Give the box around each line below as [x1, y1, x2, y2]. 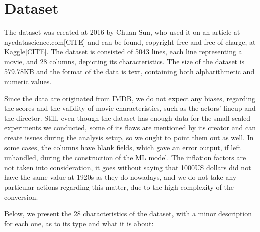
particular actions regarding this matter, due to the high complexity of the [4, 182, 234, 192]
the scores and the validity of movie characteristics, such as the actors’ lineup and [4, 103, 256, 113]
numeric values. [4, 76, 52, 87]
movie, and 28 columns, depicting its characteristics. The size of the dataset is [4, 56, 245, 66]
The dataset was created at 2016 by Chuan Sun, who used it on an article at [4, 27, 240, 37]
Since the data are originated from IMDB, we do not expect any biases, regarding [4, 93, 256, 103]
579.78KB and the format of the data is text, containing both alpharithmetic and [4, 66, 255, 76]
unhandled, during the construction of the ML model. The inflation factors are [4, 152, 246, 163]
